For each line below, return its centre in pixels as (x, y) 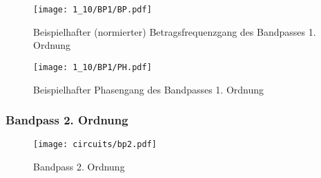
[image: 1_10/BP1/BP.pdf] (93, 10)
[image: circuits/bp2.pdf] (95, 145)
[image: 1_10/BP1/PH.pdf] (93, 67)
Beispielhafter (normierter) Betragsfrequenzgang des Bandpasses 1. (175, 31)
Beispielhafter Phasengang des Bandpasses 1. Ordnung (149, 89)
